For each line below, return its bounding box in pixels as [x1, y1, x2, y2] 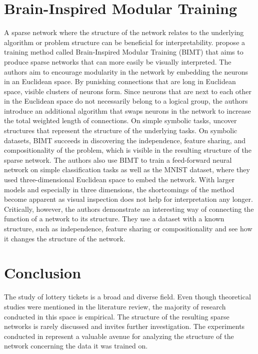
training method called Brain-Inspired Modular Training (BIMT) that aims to [4, 47, 243, 57]
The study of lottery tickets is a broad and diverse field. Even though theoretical [4, 291, 251, 302]
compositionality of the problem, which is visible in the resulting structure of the [4, 145, 251, 155]
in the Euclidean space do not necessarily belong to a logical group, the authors [4, 96, 248, 106]
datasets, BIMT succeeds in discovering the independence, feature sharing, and [4, 135, 245, 145]
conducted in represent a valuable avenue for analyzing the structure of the [4, 330, 234, 341]
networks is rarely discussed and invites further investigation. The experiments [4, 321, 245, 331]
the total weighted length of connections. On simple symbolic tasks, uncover [4, 115, 237, 126]
